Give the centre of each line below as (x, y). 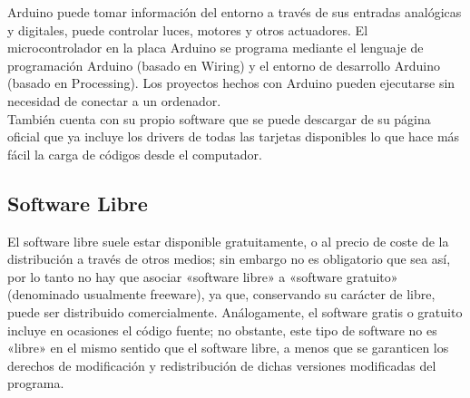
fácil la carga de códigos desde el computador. (135, 154)
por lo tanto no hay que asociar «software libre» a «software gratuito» (203, 276)
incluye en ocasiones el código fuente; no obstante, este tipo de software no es (222, 330)
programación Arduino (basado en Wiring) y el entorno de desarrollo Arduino (224, 65)
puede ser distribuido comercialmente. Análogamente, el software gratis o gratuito (235, 311)
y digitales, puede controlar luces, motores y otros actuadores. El (188, 29)
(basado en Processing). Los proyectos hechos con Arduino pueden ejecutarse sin (231, 83)
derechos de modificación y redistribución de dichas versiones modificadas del (222, 365)
